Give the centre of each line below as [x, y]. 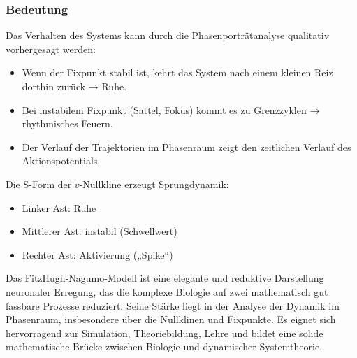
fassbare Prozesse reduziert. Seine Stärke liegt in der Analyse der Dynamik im [173, 305]
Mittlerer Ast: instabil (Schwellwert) [100, 231]
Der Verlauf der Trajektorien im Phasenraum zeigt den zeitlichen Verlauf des [187, 146]
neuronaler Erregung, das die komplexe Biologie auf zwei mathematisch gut [167, 291]
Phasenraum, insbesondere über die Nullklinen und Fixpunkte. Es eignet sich [171, 319]
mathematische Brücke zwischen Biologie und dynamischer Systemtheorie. [164, 346]
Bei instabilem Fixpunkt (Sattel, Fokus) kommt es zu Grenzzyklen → [171, 109]
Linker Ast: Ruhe [59, 207]
